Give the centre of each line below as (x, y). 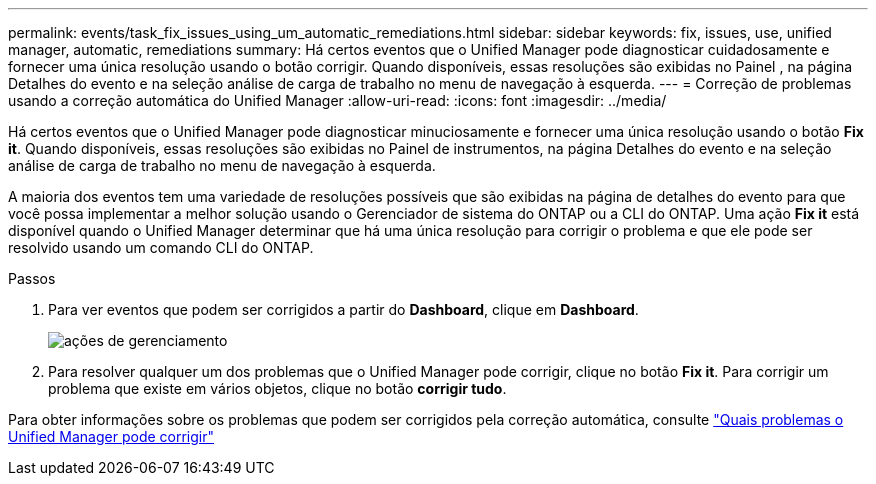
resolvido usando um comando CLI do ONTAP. (161, 247)
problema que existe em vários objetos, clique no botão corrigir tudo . (277, 388)
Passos (32, 278)
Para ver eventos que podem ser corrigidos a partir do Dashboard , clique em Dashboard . (343, 309)
